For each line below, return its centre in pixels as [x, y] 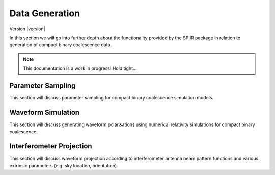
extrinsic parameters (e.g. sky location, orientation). [64, 165]
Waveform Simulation [45, 112]
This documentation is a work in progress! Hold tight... [80, 68]
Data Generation [45, 13]
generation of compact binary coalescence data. [61, 45]
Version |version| [27, 29]
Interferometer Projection [51, 146]
